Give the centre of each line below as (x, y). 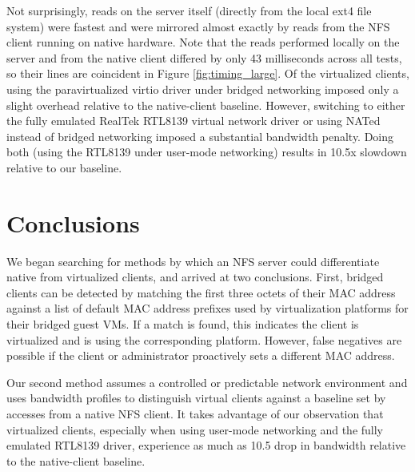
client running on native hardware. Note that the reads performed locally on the (203, 42)
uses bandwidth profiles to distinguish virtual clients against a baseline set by (196, 398)
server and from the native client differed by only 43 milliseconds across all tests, (204, 57)
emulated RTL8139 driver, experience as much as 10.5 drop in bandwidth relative (206, 445)
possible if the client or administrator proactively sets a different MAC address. (201, 355)
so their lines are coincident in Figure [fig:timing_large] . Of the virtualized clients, (208, 73)
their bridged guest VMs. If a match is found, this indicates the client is (183, 324)
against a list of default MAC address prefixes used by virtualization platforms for (207, 308)
